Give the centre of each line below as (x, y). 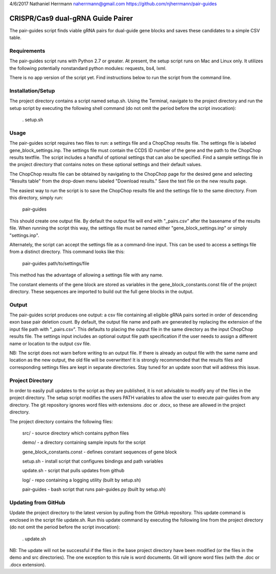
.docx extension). (28, 564)
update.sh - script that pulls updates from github (73, 471)
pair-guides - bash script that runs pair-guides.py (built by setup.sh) (94, 489)
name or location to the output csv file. (50, 343)
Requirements (27, 51)
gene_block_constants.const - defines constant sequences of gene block (100, 452)
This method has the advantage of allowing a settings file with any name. (86, 275)
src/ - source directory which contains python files (76, 433)
